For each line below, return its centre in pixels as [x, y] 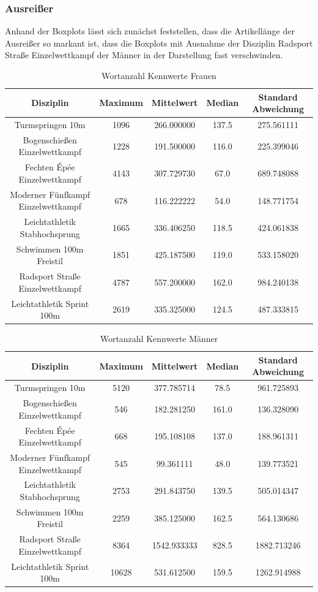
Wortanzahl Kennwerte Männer [159, 339]
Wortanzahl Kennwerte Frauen [159, 75]
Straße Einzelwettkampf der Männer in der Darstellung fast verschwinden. [144, 55]
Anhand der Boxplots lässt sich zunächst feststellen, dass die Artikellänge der [150, 31]
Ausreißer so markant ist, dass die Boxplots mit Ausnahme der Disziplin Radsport [159, 43]
